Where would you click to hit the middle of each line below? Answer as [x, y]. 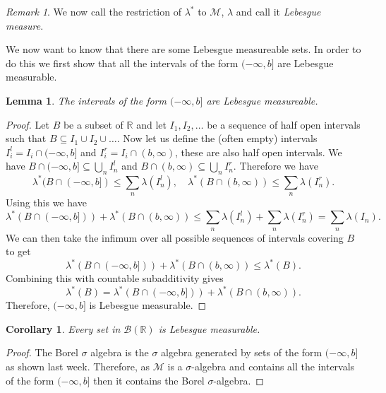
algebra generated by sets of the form [242, 352]
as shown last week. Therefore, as [78, 366]
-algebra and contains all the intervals [273, 366]
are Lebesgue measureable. [262, 100]
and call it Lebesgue [278, 11]
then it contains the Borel [149, 380]
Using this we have [46, 203]
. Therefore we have [276, 166]
